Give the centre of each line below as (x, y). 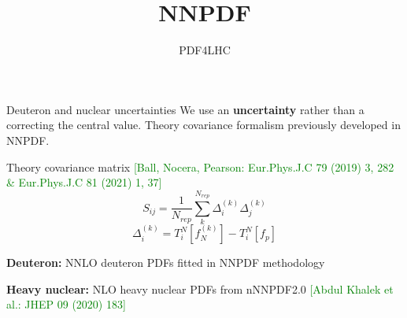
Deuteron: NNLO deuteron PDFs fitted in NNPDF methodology (166, 263)
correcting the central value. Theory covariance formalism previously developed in (203, 125)
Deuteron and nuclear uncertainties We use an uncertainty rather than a (185, 109)
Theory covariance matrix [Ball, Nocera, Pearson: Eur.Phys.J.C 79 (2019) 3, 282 (200, 166)
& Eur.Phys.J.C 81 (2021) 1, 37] (84, 182)
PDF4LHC (205, 50)
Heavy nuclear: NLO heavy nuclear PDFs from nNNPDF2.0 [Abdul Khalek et (200, 288)
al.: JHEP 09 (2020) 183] (66, 304)
